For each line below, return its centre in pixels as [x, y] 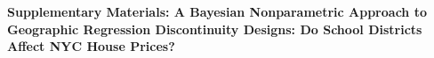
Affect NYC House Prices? [91, 46]
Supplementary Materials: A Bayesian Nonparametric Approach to [217, 11]
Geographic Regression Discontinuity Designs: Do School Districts [215, 29]
